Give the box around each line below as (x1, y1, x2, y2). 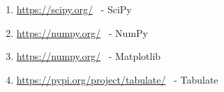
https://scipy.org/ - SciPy (16, 2, 132, 16)
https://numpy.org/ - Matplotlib (16, 49, 161, 63)
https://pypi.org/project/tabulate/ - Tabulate (16, 72, 218, 86)
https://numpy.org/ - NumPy (16, 25, 148, 40)
